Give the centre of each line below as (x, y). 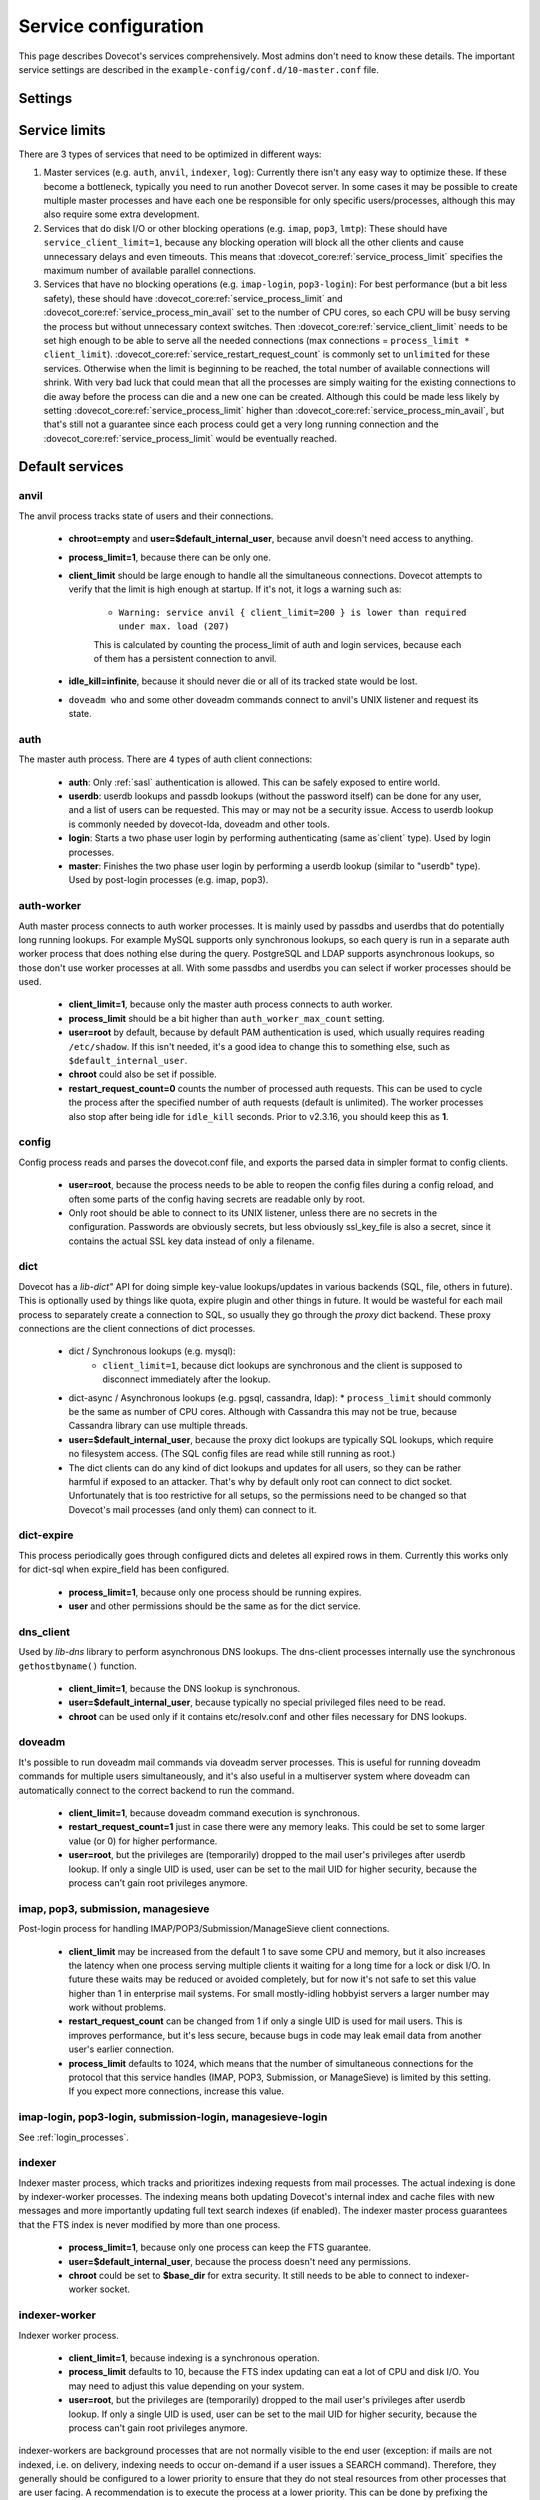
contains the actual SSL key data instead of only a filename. (191, 1241)
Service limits (62, 130)
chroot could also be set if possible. (142, 1074)
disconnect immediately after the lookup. (186, 1379)
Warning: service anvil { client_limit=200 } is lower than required (292, 612)
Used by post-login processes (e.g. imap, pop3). (168, 880)
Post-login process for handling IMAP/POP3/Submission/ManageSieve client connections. (204, 1929)
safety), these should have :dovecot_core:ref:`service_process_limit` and (193, 298)
